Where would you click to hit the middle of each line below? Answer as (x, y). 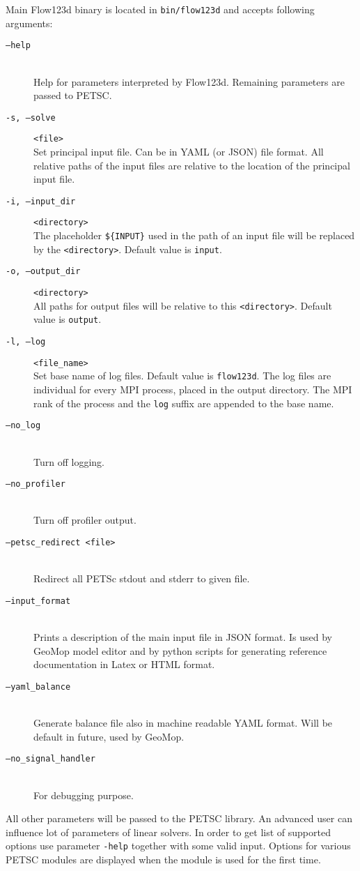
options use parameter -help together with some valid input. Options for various (178, 846)
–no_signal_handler (50, 759)
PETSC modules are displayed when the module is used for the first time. (163, 859)
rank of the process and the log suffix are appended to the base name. (184, 403)
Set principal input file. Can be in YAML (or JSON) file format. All (179, 151)
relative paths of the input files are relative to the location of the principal (192, 165)
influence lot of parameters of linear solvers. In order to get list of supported (168, 832)
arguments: (29, 23)
